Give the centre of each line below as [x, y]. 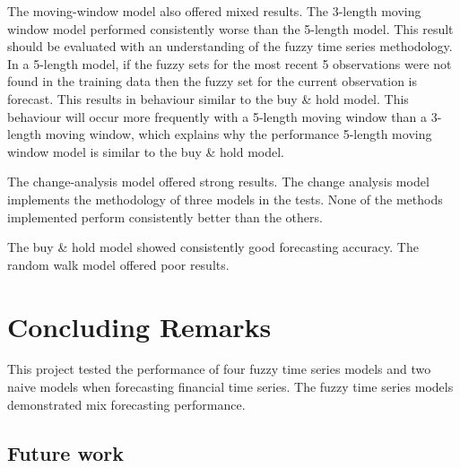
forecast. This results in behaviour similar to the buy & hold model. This [208, 98]
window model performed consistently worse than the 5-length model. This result [230, 28]
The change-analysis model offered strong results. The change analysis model [218, 182]
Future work [66, 452]
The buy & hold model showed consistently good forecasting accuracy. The [213, 247]
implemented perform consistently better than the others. [165, 217]
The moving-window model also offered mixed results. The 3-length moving [214, 11]
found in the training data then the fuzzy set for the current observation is [213, 81]
